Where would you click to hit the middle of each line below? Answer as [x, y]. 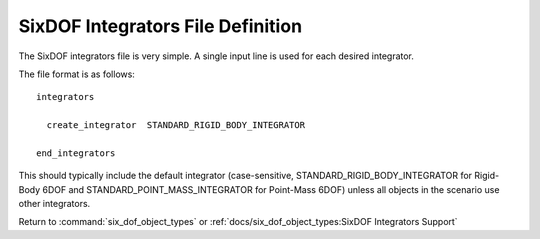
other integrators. [54, 204]
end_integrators [76, 153]
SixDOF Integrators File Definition [160, 26]
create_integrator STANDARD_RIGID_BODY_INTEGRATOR [175, 125]
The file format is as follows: [76, 74]
